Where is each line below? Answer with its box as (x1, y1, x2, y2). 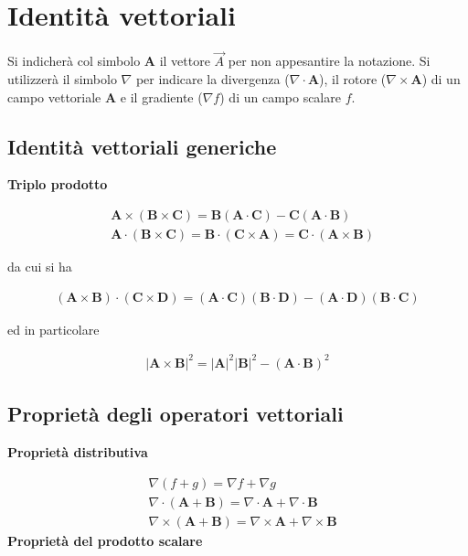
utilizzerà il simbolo (7, 69, 117, 88)
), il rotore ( (319, 69, 387, 88)
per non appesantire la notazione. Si (228, 51, 431, 70)
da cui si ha (7, 256, 72, 275)
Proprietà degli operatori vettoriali (7, 400, 344, 428)
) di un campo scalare (219, 87, 341, 106)
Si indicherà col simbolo (7, 51, 141, 70)
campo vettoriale (7, 87, 101, 106)
